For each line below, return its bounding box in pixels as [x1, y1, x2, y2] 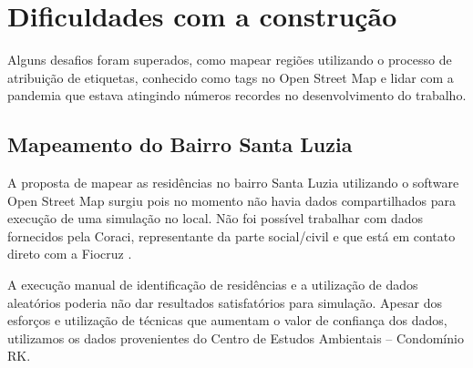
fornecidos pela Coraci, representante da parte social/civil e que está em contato [7, 226, 456, 245]
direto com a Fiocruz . [7, 244, 132, 263]
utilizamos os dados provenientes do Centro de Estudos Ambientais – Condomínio [7, 328, 464, 347]
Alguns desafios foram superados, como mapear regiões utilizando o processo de [7, 50, 452, 69]
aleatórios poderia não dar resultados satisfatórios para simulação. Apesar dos [7, 292, 442, 312]
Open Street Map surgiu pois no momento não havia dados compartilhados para [7, 190, 457, 210]
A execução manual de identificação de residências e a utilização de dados [7, 275, 418, 294]
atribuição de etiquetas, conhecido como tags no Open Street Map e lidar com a [7, 67, 454, 87]
